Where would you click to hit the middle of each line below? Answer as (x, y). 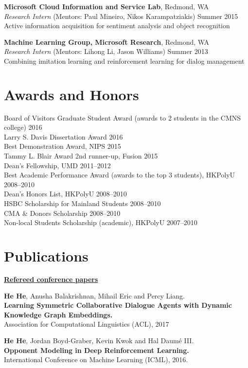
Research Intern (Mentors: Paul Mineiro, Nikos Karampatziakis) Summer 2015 (121, 16)
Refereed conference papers (51, 279)
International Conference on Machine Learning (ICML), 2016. (96, 359)
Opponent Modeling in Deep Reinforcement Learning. (97, 350)
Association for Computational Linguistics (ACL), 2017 (87, 324)
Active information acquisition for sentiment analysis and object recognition (117, 26)
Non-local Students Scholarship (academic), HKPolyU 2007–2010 (101, 222)
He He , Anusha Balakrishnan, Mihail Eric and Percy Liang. (94, 295)
